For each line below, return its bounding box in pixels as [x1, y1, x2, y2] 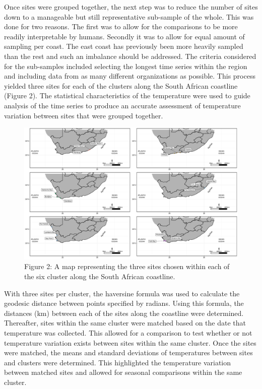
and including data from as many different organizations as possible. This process [4, 71, 255, 81]
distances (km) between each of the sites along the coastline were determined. [4, 307, 244, 318]
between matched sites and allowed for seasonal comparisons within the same [4, 367, 242, 377]
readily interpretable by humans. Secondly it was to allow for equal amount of [4, 31, 245, 41]
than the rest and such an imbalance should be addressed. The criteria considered [4, 50, 256, 61]
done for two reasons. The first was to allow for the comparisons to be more [4, 21, 238, 32]
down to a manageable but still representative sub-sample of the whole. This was [4, 11, 254, 22]
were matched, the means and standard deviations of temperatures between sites [4, 347, 253, 358]
